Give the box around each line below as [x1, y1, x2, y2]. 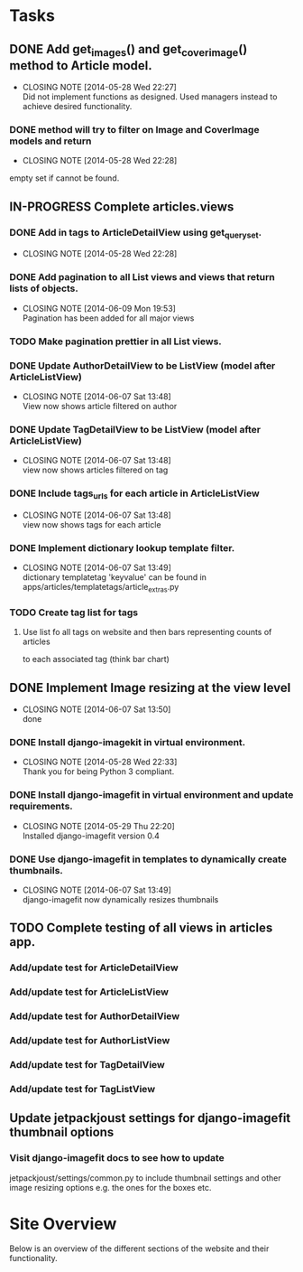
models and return [9, 135, 92, 147]
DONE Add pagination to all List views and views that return [9, 271, 275, 284]
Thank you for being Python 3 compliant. [22, 766, 175, 777]
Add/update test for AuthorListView [9, 1033, 170, 1046]
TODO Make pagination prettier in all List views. [9, 335, 223, 348]
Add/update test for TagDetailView [9, 1058, 165, 1071]
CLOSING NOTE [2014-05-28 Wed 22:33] [22, 756, 178, 768]
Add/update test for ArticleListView [9, 986, 170, 998]
